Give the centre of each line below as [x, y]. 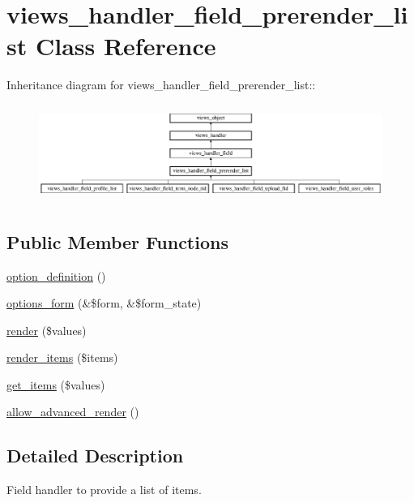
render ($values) [47, 330]
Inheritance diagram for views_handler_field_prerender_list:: [161, 85]
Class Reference [126, 46]
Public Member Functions [117, 241]
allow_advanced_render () [73, 412]
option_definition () [56, 275]
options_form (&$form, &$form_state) [104, 303]
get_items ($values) [56, 384]
